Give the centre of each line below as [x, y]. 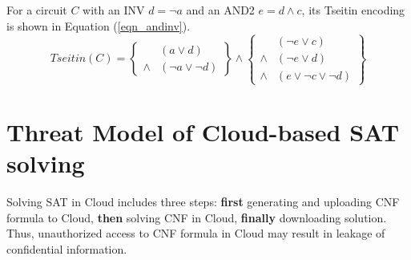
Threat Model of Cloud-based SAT [203, 131]
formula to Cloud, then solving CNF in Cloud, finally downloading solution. [197, 217]
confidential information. [67, 248]
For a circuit [37, 10]
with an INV [114, 10]
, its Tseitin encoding [353, 10]
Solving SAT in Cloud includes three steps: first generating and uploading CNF [203, 202]
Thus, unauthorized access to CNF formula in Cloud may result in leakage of [196, 233]
